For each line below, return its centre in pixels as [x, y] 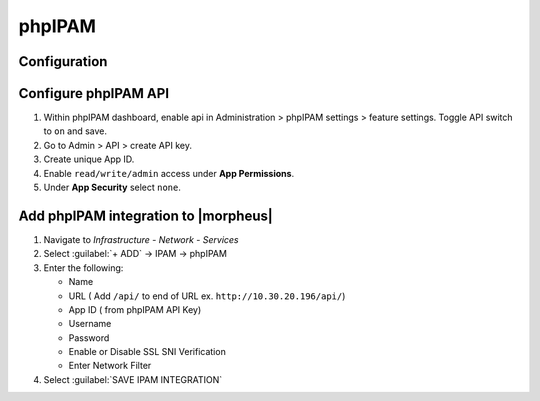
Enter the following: [83, 267]
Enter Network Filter [110, 366]
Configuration [63, 61]
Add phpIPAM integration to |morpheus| [146, 215]
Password [89, 337]
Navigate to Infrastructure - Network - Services [141, 239]
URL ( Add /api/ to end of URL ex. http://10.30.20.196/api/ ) [207, 296]
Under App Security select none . [112, 187]
